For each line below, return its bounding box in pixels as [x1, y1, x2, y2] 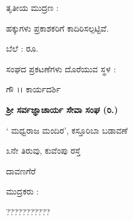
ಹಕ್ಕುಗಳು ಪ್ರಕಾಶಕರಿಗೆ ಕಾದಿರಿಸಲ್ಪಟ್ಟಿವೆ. [6, 21, 109, 34]
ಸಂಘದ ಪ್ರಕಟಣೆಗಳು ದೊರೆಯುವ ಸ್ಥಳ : [6, 62, 116, 75]
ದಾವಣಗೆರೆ [6, 164, 36, 177]
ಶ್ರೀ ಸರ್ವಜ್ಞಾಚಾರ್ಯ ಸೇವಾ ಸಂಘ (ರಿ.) [6, 103, 118, 115]
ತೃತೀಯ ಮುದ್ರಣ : [6, 1, 59, 13]
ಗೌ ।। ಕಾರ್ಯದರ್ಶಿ [6, 83, 61, 95]
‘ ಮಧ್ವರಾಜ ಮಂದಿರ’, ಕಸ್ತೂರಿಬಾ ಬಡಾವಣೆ [6, 123, 128, 136]
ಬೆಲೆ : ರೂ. [6, 42, 39, 55]
